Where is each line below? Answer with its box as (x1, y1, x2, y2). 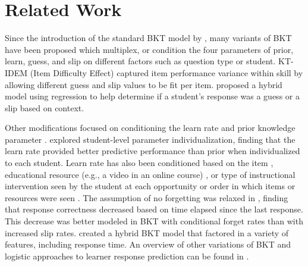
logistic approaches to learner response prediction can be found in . (5, 249, 249, 262)
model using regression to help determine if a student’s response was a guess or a (5, 90, 300, 102)
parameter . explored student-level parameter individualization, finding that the (5, 133, 296, 145)
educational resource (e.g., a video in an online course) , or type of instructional (5, 168, 296, 180)
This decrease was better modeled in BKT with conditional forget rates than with (5, 215, 303, 227)
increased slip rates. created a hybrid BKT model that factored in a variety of (5, 226, 289, 239)
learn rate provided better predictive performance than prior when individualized (5, 145, 300, 157)
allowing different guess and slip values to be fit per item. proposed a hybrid (5, 78, 282, 90)
